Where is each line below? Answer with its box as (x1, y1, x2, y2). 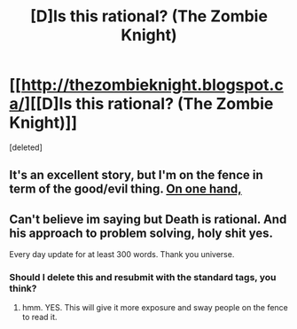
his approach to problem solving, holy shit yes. (9, 225, 273, 240)
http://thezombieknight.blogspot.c (20, 75, 284, 95)
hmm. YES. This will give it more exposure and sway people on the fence (21, 302, 288, 313)
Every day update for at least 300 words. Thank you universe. (9, 249, 235, 260)
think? (9, 282, 37, 294)
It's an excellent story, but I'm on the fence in (9, 168, 263, 183)
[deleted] (9, 142, 43, 153)
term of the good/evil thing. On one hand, (9, 182, 242, 197)
